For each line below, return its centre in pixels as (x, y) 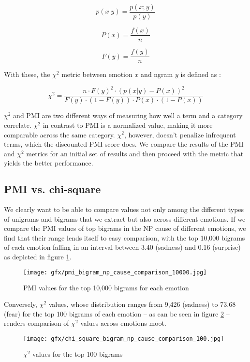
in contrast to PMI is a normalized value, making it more (128, 125)
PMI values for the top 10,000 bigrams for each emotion (106, 288)
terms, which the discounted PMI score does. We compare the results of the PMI (124, 144)
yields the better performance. (49, 163)
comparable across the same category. (59, 134)
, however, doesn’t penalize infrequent (180, 134)
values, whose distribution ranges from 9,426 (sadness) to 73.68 (142, 304)
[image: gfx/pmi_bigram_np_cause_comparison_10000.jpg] (115, 272)
